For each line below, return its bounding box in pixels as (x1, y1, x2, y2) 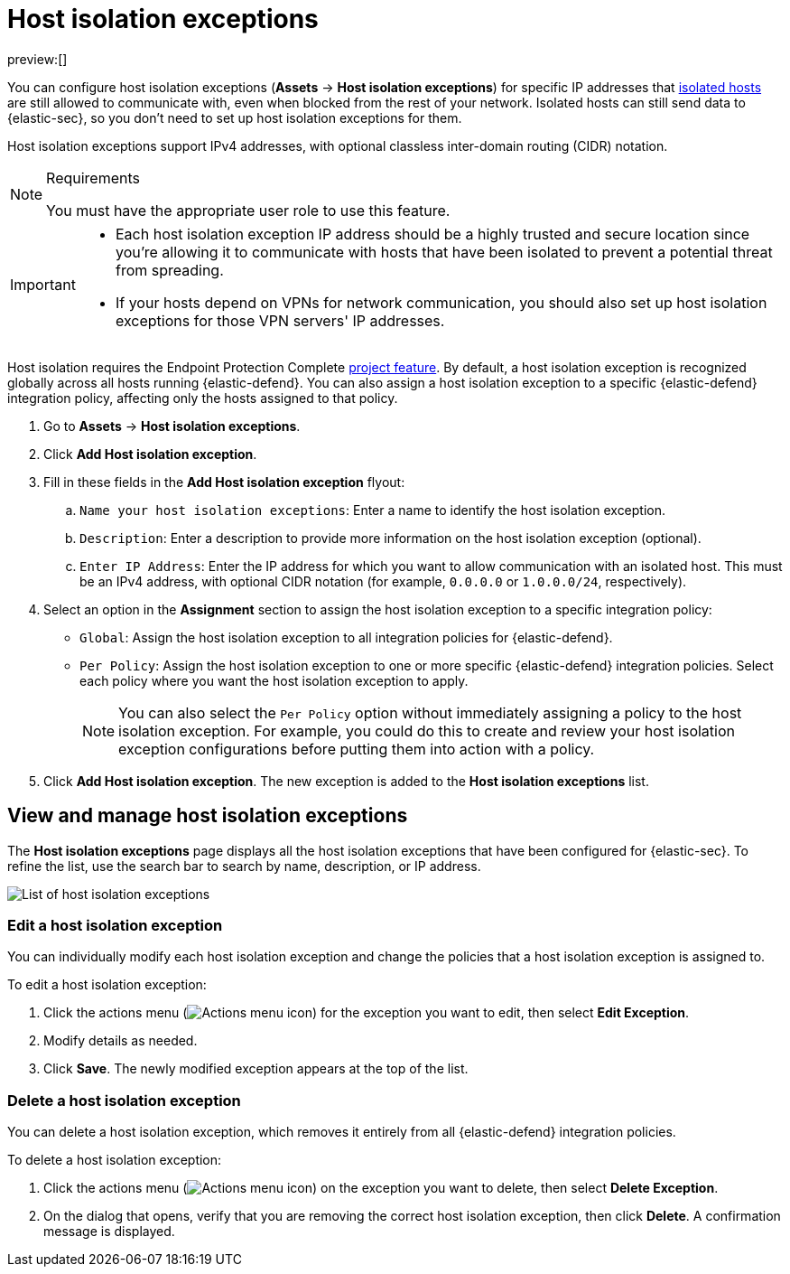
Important (10, 275, 76, 294)
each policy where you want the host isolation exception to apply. (79, 672, 469, 689)
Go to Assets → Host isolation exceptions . (43, 417, 301, 434)
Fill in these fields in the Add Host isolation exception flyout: (43, 473, 405, 490)
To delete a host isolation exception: (7, 1152, 222, 1168)
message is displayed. (43, 1223, 175, 1240)
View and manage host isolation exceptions (7, 804, 408, 828)
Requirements (46, 168, 140, 187)
